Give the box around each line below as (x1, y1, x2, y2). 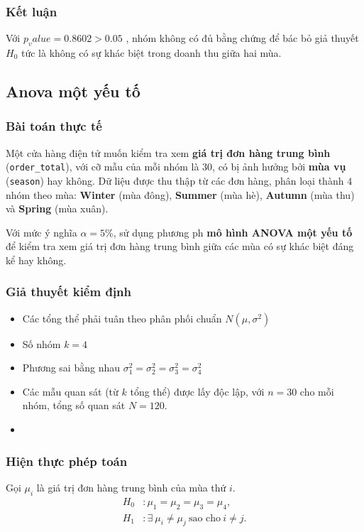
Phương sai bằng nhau (22, 360, 120, 375)
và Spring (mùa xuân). (6, 201, 109, 216)
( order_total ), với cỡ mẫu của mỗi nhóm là (6, 159, 199, 174)
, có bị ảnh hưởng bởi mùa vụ (212, 159, 346, 174)
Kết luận (6, 2, 57, 20)
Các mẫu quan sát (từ (22, 384, 118, 398)
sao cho (188, 513, 221, 523)
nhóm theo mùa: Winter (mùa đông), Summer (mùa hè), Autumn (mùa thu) (6, 187, 355, 202)
